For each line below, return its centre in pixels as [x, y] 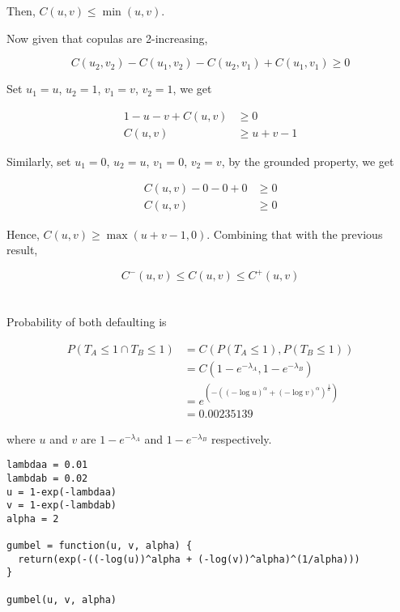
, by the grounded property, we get [308, 161]
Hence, [23, 234]
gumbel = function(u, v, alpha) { [100, 546]
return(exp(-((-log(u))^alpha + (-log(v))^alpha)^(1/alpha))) [189, 559]
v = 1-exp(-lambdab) [62, 506]
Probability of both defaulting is [87, 322]
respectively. [242, 438]
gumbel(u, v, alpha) [62, 599]
